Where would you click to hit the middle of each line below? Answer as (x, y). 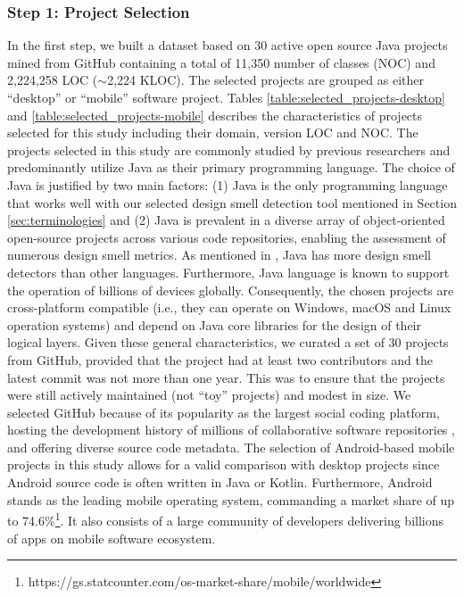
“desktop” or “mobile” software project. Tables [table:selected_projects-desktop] (226, 97)
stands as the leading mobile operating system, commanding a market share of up (231, 499)
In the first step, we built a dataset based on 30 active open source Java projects (228, 45)
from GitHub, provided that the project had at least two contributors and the (220, 359)
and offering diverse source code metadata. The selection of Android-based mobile (231, 447)
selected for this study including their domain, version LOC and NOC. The (213, 133)
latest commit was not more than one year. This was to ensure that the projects (226, 377)
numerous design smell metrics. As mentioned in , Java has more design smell (219, 255)
